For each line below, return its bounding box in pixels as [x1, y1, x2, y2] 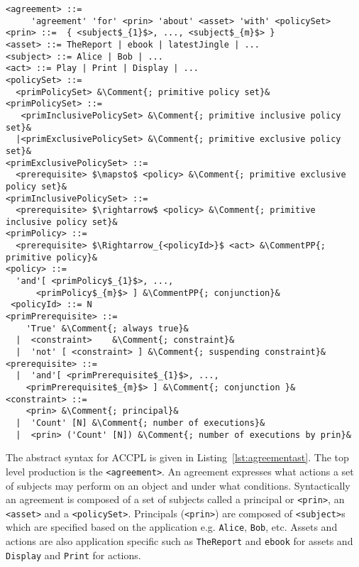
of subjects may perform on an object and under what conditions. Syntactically [6, 478, 350, 492]
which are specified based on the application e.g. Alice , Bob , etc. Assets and [6, 519, 338, 534]
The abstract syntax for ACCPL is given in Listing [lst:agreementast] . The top [6, 450, 349, 465]
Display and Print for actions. [6, 547, 141, 562]
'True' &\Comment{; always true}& [26, 323, 189, 334]
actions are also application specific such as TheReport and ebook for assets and [6, 534, 353, 549]
